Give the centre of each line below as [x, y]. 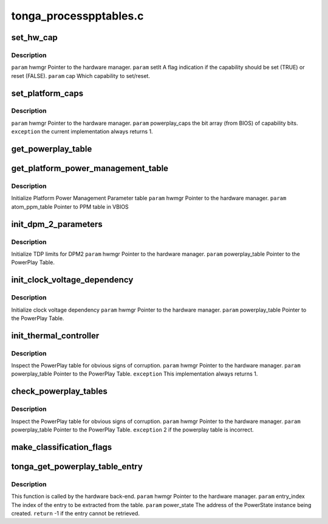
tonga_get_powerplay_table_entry [77, 466]
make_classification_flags [62, 447]
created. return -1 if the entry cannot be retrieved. [75, 513]
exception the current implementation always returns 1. [82, 131]
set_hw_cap [34, 37]
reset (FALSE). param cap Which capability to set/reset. [80, 75]
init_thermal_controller [55, 336]
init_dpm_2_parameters [57, 224]
